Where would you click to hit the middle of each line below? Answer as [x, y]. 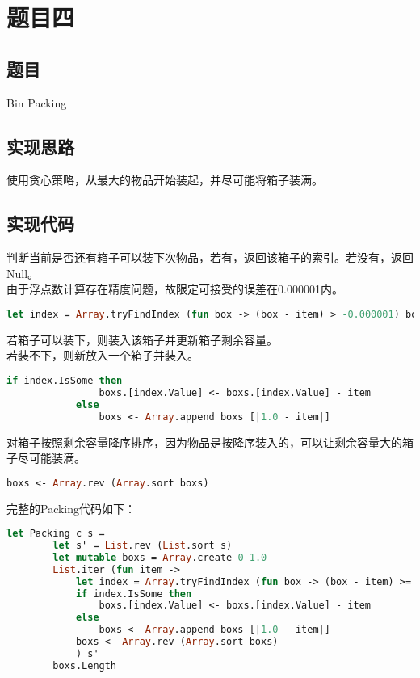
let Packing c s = [56, 534]
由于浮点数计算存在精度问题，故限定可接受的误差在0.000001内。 [175, 289]
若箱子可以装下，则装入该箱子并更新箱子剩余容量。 [142, 339]
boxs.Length [85, 665]
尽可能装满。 [51, 458]
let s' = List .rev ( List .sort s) [143, 546]
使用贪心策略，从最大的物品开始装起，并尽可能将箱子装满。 [165, 180]
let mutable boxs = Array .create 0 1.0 [160, 557]
